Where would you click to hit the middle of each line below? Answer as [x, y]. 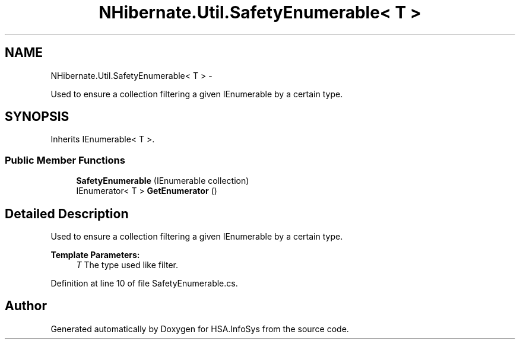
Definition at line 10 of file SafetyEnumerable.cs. [144, 284]
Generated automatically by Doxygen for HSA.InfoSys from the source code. [200, 329]
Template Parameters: [95, 255]
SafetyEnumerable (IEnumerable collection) [163, 181]
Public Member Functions [65, 160]
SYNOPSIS [37, 117]
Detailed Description [67, 214]
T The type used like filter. [127, 265]
